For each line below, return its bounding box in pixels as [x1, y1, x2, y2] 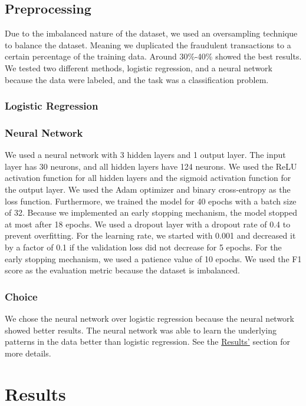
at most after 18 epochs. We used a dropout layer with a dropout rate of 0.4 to [5, 217, 291, 230]
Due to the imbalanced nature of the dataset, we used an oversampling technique [5, 27, 298, 39]
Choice [5, 289, 38, 303]
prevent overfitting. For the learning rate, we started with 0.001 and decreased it [5, 229, 296, 242]
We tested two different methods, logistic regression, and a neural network [5, 61, 272, 74]
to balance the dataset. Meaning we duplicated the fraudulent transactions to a [5, 38, 291, 51]
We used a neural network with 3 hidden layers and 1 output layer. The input [5, 148, 286, 161]
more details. [5, 346, 51, 359]
